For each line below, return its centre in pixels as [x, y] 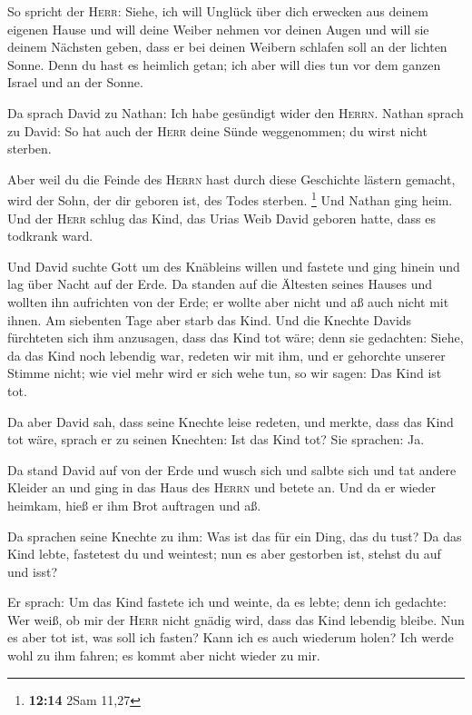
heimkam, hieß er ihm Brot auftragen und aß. [134, 505]
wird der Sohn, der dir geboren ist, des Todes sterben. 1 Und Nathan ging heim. [230, 199]
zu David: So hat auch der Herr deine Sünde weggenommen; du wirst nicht [217, 130]
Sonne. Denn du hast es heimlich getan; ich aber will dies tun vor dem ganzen [224, 64]
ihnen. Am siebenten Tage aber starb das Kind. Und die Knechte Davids [210, 319]
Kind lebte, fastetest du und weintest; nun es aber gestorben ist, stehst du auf [224, 554]
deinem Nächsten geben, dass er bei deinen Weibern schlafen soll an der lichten [227, 47]
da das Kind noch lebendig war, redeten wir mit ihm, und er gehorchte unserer [226, 355]
